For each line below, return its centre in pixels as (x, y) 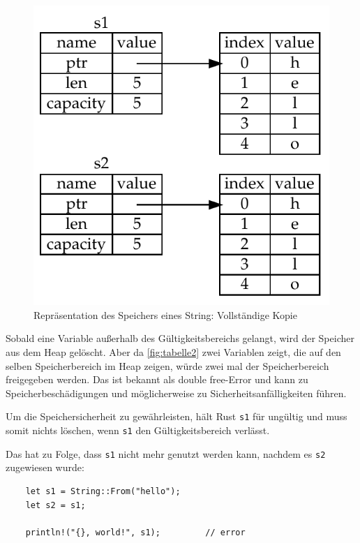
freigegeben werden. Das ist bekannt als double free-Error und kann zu (157, 379)
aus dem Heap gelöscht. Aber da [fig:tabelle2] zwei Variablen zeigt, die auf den (173, 351)
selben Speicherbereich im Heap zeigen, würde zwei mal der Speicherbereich (167, 365)
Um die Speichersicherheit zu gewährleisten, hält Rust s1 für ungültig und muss (177, 416)
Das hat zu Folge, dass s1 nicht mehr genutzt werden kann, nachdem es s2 (166, 453)
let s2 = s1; (55, 505)
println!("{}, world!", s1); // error (135, 532)
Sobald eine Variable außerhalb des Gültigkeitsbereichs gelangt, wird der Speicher (180, 338)
